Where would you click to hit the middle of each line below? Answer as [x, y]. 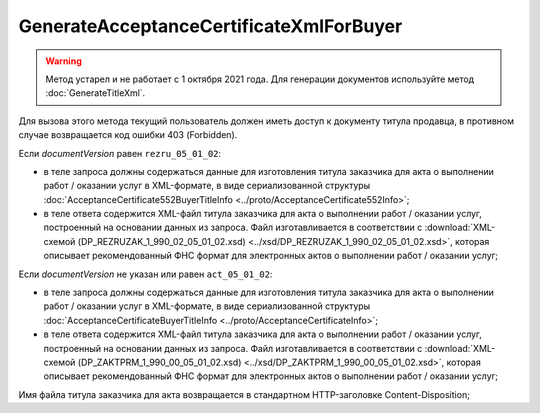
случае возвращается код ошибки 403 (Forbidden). [128, 135]
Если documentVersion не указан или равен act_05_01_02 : [145, 274]
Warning [63, 61]
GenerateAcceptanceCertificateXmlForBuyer [210, 26]
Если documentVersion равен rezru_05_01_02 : [120, 153]
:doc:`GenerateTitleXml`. [95, 93]
